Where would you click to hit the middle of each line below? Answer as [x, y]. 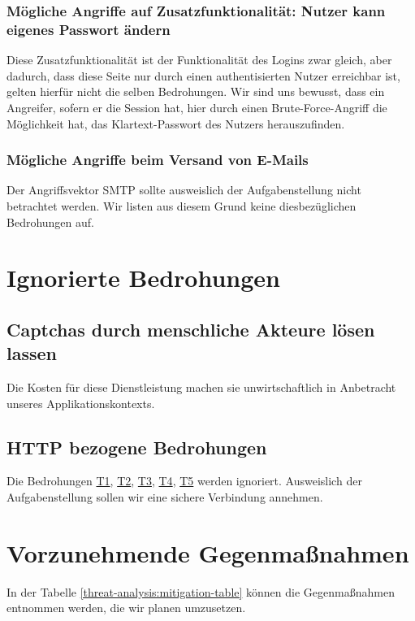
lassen [32, 353]
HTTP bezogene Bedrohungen [137, 447]
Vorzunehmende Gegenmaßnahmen [208, 552]
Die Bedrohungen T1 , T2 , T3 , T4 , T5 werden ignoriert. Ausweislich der [184, 481]
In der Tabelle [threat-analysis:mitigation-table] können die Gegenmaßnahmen [201, 591]
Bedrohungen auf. [50, 221]
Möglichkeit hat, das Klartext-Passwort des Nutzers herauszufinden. [176, 123]
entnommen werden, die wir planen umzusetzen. [126, 608]
